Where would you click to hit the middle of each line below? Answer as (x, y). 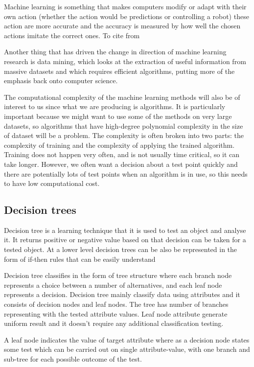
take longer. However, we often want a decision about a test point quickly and (121, 164)
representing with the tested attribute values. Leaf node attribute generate (116, 313)
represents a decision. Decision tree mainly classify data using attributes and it (122, 294)
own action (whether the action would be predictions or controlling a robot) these (127, 16)
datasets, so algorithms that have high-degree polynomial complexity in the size (124, 126)
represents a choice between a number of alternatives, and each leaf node (113, 285)
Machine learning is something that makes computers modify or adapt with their (125, 6)
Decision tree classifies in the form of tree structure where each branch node (118, 275)
